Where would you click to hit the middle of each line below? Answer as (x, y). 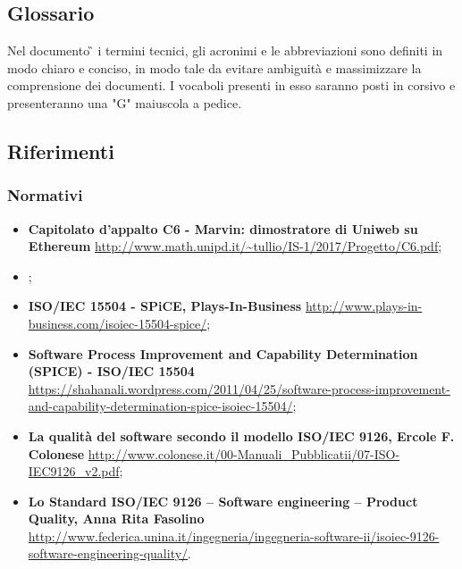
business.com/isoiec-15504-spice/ (118, 323)
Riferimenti (61, 151)
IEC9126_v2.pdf (74, 471)
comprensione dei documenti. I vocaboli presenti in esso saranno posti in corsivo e (231, 85)
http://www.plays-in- (364, 306)
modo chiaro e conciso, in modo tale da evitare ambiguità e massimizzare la (214, 67)
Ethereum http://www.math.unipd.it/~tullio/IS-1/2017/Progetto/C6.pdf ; (235, 246)
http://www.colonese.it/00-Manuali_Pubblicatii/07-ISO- (244, 453)
